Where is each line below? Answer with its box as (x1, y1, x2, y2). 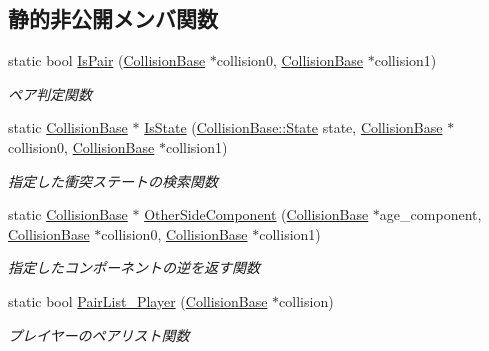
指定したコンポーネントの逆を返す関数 (8, 257, 260, 278)
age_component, (379, 204, 482, 225)
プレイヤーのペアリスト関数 (8, 324, 190, 345)
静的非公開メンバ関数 (8, 3, 218, 34)
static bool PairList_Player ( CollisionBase (8, 290, 268, 311)
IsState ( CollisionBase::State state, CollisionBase (144, 117, 443, 138)
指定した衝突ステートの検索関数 (8, 170, 218, 191)
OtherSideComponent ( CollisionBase (144, 204, 369, 225)
